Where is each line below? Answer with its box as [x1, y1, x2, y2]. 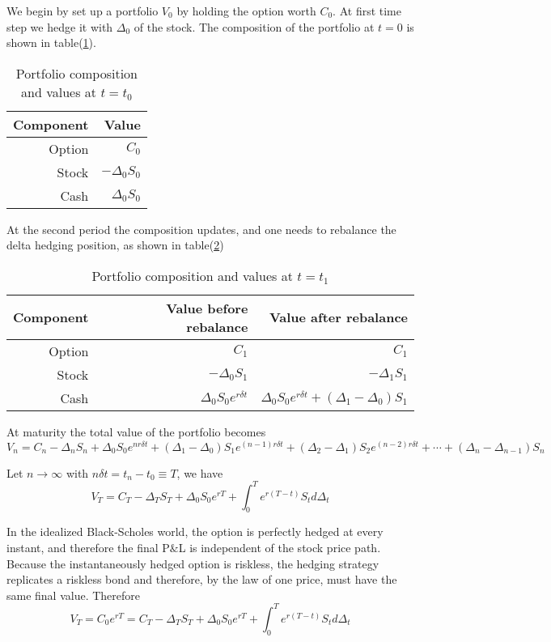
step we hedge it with [6, 18, 113, 35]
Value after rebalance [269, 308, 408, 327]
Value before [166, 298, 248, 317]
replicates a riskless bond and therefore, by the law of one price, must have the [6, 571, 397, 588]
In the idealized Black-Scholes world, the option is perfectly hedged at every [6, 523, 384, 540]
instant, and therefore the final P [6, 539, 170, 556]
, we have [176, 464, 223, 481]
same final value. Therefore [6, 586, 141, 603]
